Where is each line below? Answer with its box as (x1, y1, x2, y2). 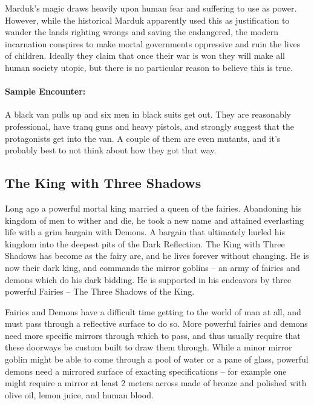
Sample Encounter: (5, 85, 86, 98)
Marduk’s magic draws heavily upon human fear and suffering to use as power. (5, 2, 297, 14)
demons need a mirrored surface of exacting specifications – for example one (5, 364, 287, 377)
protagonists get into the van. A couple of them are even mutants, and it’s (5, 132, 281, 144)
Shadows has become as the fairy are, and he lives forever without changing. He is (5, 249, 309, 262)
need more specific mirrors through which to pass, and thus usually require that (5, 329, 301, 341)
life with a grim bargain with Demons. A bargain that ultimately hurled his (5, 226, 285, 238)
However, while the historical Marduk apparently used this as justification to (5, 13, 290, 26)
